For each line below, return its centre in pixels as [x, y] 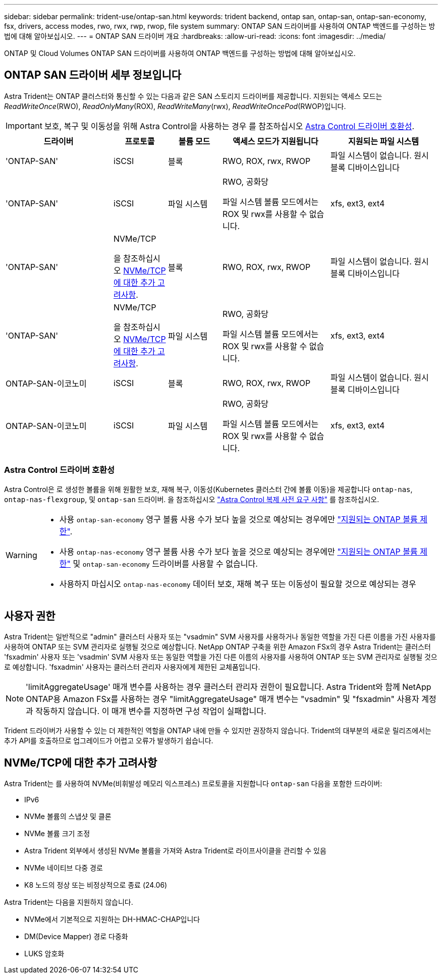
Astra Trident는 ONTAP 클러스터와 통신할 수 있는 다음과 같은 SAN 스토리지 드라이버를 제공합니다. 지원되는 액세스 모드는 [193, 96]
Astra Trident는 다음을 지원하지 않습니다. [69, 902]
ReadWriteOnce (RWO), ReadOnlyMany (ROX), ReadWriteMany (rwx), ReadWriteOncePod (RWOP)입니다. [175, 106]
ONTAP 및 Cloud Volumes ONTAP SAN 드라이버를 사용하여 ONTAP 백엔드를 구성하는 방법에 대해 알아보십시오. [180, 53]
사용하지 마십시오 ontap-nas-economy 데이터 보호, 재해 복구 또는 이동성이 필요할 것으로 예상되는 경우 [238, 584]
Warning [21, 555]
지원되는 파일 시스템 [383, 141]
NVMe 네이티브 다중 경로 [64, 868]
